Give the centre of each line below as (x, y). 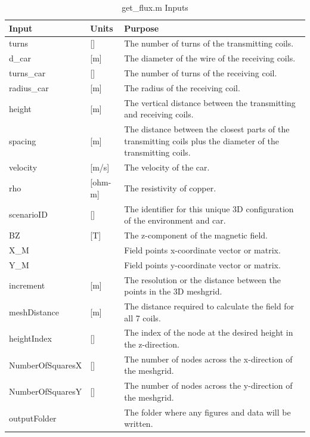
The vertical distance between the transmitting (210, 102)
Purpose (142, 28)
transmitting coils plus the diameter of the (201, 140)
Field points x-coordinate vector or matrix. (202, 250)
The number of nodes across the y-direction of (208, 385)
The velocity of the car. (167, 167)
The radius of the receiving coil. (182, 87)
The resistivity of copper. (170, 187)
